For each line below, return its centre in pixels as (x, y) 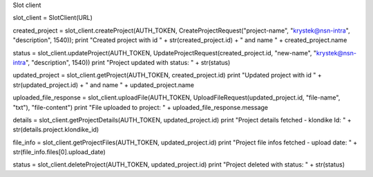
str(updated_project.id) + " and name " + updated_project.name (104, 85)
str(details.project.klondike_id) (56, 130)
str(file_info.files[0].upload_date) (59, 152)
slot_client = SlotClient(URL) (52, 18)
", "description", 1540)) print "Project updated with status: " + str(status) (128, 62)
